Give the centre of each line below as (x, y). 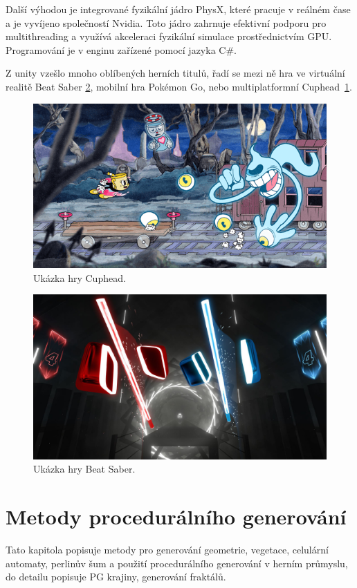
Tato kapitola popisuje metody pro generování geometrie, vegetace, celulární (167, 550)
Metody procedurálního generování (176, 516)
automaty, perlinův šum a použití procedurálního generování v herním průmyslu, (177, 563)
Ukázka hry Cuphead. (80, 277)
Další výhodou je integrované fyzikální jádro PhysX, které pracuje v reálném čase (178, 9)
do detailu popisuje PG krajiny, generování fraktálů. (116, 577)
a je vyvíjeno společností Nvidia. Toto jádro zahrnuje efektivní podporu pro (166, 22)
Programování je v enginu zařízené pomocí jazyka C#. (121, 49)
